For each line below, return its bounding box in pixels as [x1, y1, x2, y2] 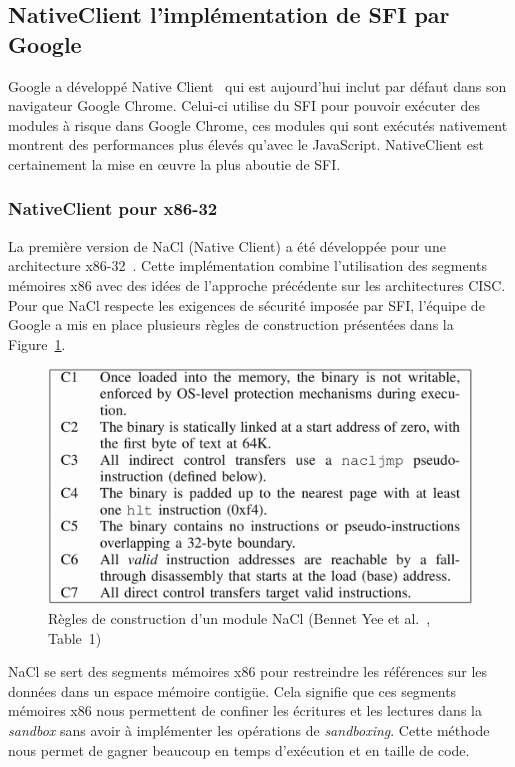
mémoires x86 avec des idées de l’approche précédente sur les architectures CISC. [8, 274, 506, 295]
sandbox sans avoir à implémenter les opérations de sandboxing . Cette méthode [8, 719, 490, 740]
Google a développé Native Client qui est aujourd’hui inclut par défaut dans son [8, 75, 507, 96]
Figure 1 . [8, 333, 66, 354]
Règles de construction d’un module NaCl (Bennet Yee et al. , [48, 607, 431, 628]
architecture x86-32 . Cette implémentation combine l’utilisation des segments [8, 255, 488, 276]
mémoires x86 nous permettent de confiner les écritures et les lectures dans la [8, 700, 482, 721]
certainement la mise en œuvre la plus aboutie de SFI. [8, 153, 341, 174]
